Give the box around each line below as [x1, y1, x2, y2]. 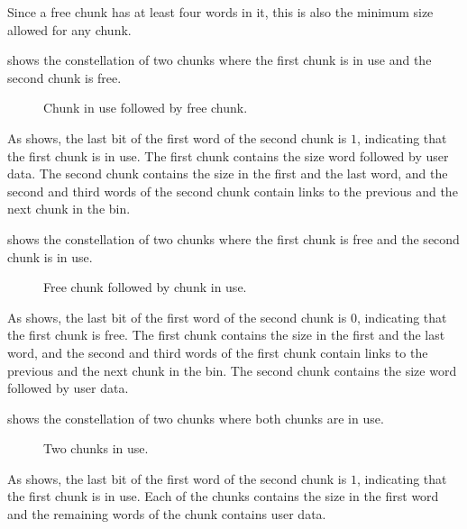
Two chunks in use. [43, 439, 149, 458]
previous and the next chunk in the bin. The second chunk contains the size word [7, 360, 457, 379]
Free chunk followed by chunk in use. [43, 278, 247, 296]
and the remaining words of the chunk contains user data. [7, 505, 326, 524]
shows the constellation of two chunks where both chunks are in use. [7, 408, 384, 427]
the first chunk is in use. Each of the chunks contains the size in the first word [7, 487, 439, 506]
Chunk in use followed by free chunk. [43, 98, 248, 117]
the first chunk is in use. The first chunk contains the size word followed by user [7, 146, 449, 165]
